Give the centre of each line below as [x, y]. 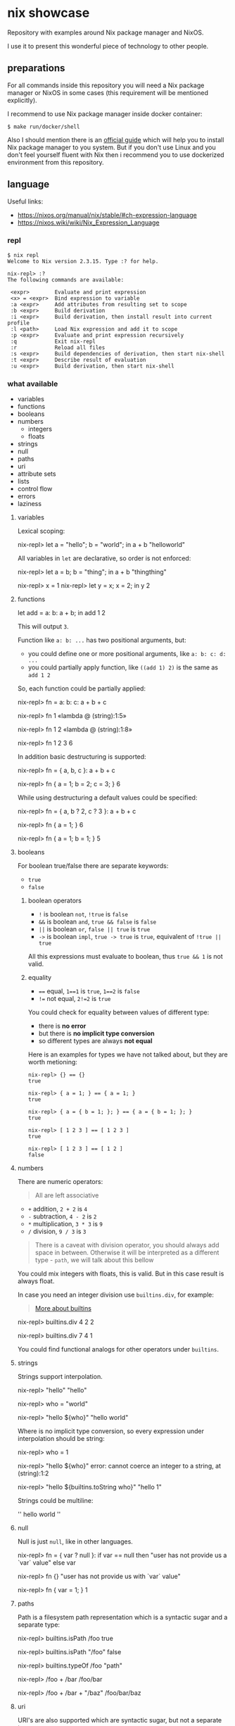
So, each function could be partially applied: [82, 688]
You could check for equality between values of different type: [119, 1012]
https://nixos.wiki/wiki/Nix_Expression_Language [88, 222]
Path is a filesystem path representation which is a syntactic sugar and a [122, 1618]
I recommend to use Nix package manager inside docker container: [105, 113]
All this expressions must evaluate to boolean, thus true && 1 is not [125, 957]
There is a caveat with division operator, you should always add [127, 1245]
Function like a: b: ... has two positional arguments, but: [102, 640]
